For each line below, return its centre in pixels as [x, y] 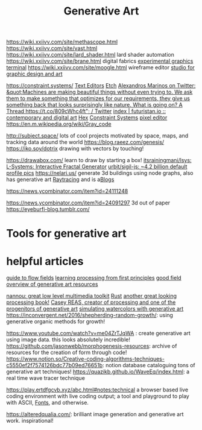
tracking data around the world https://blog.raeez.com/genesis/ [85, 142]
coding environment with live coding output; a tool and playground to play [98, 396]
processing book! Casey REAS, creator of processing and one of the [91, 302]
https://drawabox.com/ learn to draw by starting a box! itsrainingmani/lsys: [99, 160]
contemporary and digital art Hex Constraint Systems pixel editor [87, 118]
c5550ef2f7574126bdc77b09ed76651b [55, 365]
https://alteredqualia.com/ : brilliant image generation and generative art [95, 414]
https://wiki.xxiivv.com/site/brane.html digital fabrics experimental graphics [100, 61]
